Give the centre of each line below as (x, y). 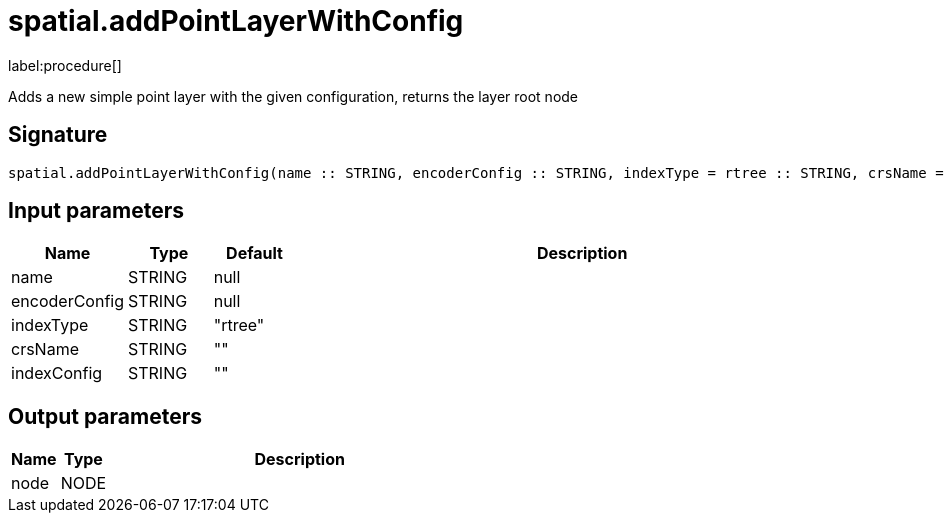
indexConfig (57, 373)
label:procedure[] (65, 65)
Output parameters (105, 416)
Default (254, 253)
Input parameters (96, 211)
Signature (58, 135)
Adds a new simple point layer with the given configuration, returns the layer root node (293, 96)
